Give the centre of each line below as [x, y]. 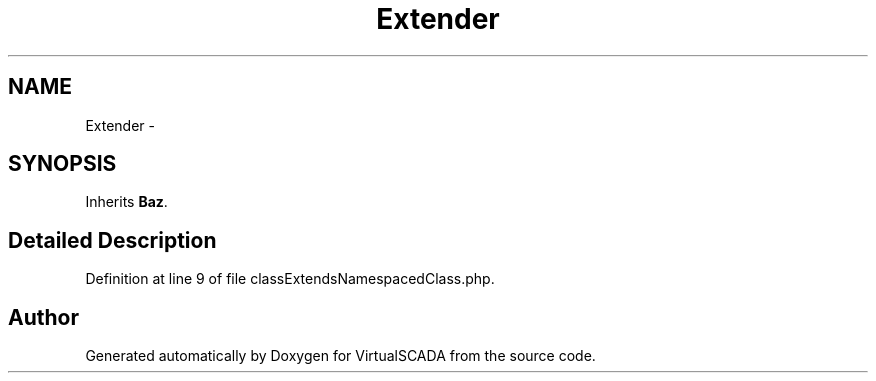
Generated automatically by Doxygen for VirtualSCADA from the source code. [340, 356]
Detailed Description [112, 240]
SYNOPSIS [62, 164]
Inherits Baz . [126, 202]
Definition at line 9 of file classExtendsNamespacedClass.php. [290, 279]
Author [43, 317]
